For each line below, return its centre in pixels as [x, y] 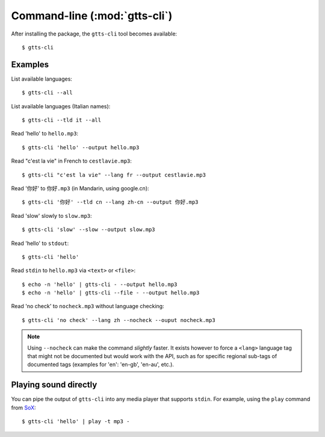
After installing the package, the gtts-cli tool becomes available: [94, 34]
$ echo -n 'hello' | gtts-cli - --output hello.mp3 [100, 284]
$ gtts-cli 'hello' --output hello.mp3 [81, 147]
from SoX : [23, 408]
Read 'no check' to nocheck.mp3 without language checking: [88, 306]
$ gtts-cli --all [47, 93]
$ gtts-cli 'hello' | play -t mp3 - [76, 422]
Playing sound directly [54, 385]
